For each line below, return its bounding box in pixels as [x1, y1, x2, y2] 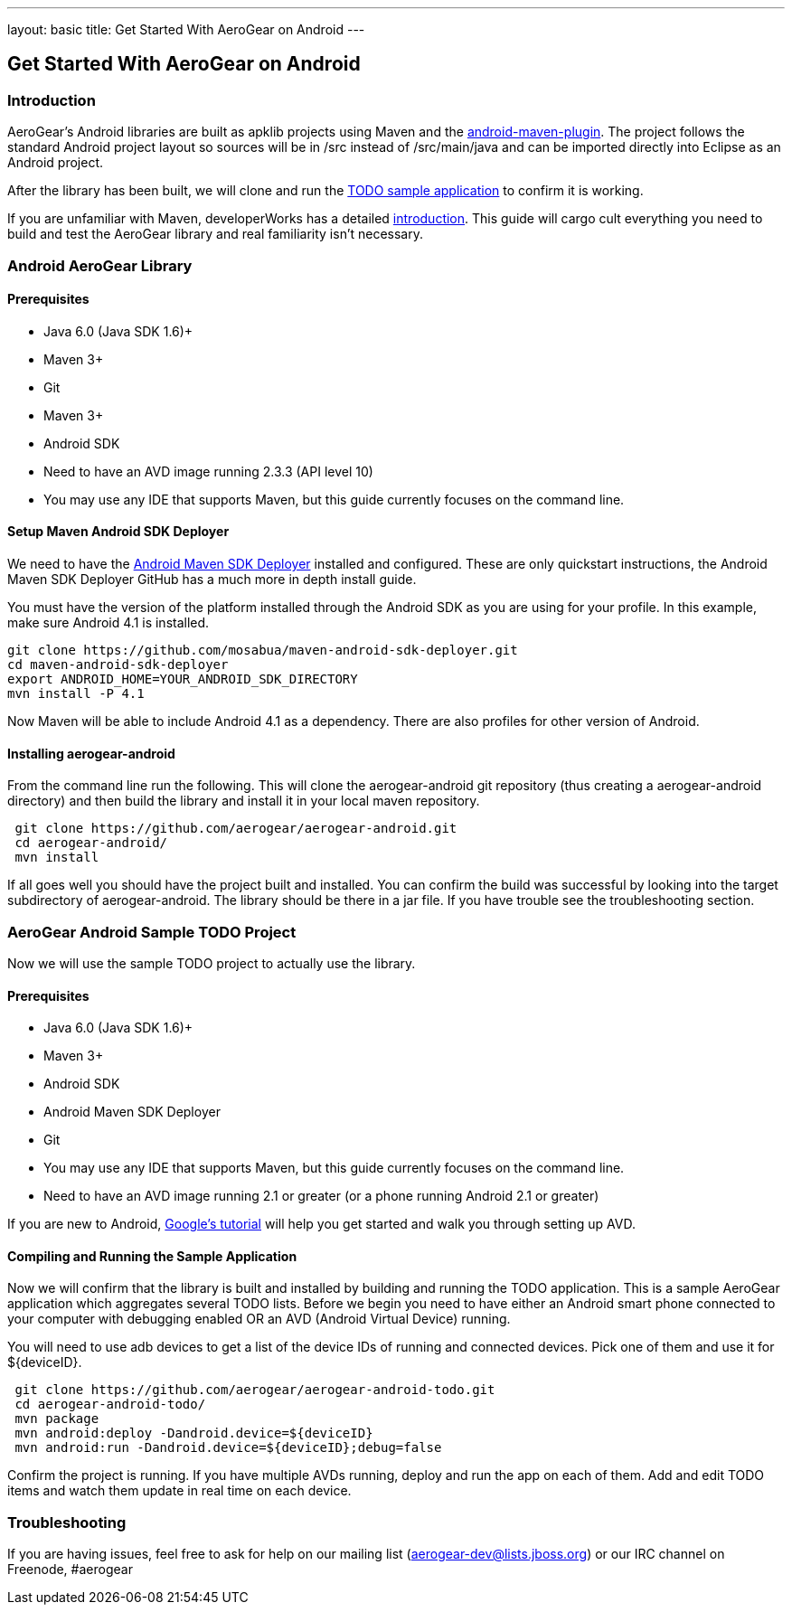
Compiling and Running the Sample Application [7, 1248, 297, 1264]
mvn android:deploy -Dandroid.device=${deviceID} [14, 1426, 373, 1441]
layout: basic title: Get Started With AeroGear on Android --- [7, 22, 365, 37]
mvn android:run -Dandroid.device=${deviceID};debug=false [14, 1440, 442, 1456]
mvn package [14, 1411, 99, 1427]
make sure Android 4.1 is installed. [7, 615, 210, 631]
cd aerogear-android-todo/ [14, 1397, 206, 1412]
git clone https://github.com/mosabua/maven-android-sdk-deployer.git [7, 643, 518, 658]
